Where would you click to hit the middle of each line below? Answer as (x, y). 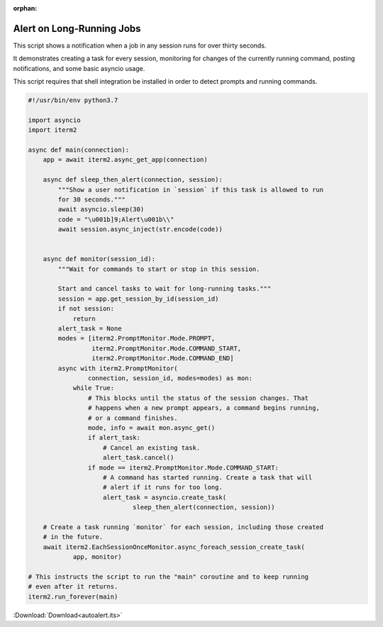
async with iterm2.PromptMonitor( (118, 368)
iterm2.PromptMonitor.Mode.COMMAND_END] (162, 359)
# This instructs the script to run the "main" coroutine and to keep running (168, 577)
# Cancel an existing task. (152, 448)
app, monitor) (97, 557)
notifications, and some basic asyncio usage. (79, 68)
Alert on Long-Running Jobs (77, 28)
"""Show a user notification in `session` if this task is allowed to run (191, 189)
